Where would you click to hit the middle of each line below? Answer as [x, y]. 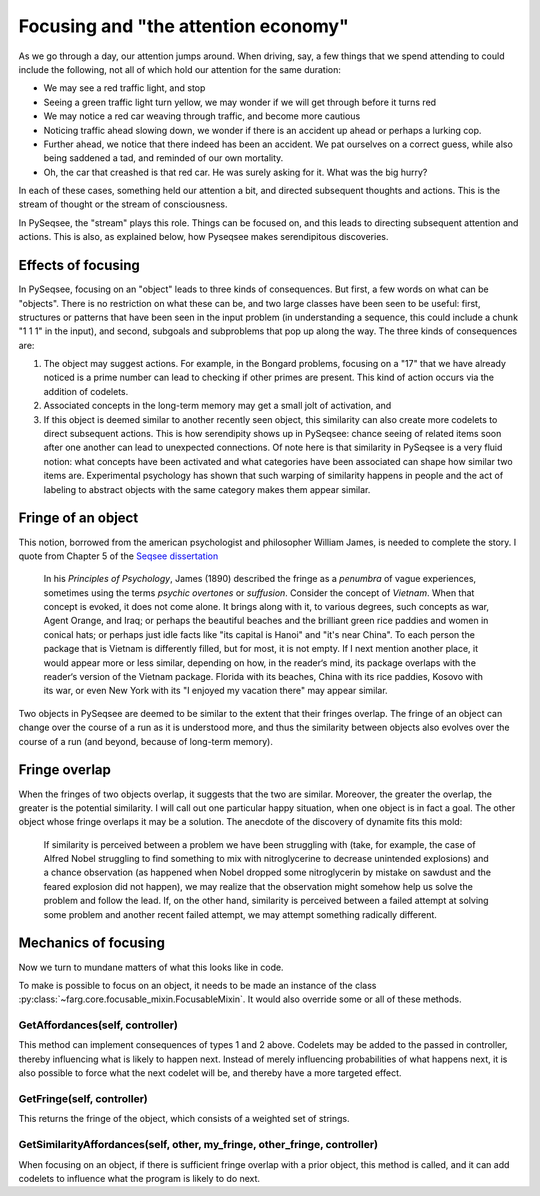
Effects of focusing [79, 265]
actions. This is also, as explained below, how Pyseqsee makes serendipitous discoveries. [203, 237]
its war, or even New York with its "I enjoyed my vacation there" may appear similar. [216, 691]
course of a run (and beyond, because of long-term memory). [146, 741]
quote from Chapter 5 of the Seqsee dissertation [118, 556]
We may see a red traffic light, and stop [124, 88]
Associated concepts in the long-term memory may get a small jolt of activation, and [217, 406]
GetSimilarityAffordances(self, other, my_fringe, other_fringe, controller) [198, 1145]
